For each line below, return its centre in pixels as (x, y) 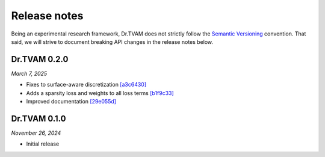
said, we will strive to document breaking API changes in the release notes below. (112, 42)
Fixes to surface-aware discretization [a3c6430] (86, 85)
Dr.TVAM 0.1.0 (39, 118)
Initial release (43, 144)
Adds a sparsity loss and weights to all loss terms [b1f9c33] (100, 93)
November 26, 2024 (36, 133)
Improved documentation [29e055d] (71, 102)
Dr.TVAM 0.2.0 (40, 59)
